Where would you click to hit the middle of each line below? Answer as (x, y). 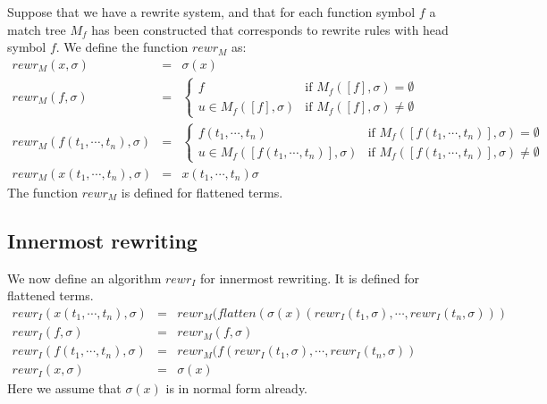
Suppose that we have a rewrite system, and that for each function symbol (211, 12)
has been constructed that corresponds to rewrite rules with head (270, 29)
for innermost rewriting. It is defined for (309, 278)
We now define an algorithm (84, 278)
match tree (37, 29)
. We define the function (122, 47)
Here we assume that (64, 388)
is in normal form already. (237, 388)
